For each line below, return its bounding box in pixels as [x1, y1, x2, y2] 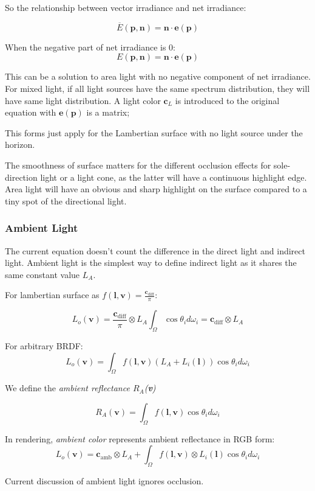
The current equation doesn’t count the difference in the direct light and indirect [5, 244, 305, 257]
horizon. [5, 138, 35, 151]
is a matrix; [86, 106, 130, 119]
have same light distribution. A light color [5, 94, 161, 106]
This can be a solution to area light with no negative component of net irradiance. [5, 70, 311, 83]
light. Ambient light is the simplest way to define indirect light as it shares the [5, 256, 297, 269]
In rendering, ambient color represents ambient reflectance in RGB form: [5, 432, 275, 445]
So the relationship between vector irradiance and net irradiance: [5, 1, 246, 13]
